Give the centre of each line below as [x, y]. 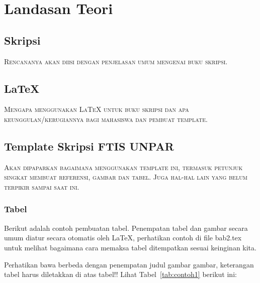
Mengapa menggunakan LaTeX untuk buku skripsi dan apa [97, 109]
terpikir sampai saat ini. [42, 186]
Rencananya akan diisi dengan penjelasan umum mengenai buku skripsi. [116, 61]
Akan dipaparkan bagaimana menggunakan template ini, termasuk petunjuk [123, 167]
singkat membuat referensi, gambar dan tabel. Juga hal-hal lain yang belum [126, 177]
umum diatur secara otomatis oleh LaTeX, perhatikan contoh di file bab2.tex [123, 238]
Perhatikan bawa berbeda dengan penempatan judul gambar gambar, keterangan [129, 264]
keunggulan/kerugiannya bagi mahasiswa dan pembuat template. [106, 119]
